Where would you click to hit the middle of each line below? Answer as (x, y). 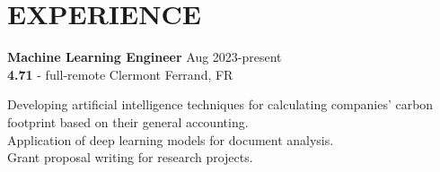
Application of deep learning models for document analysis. (171, 139)
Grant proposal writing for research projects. (130, 157)
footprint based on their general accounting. (128, 121)
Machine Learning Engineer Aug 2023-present (145, 57)
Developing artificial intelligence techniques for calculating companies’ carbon (220, 104)
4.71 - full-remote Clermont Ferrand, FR (120, 74)
